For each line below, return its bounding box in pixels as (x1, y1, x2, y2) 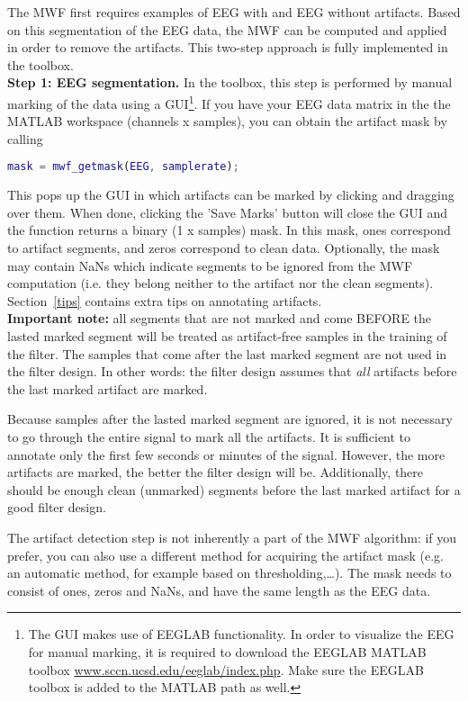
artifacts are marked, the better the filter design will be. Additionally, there (7, 463, 424, 481)
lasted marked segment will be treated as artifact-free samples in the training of (7, 327, 447, 346)
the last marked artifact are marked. (7, 379, 208, 398)
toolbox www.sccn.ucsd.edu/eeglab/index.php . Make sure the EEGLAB (28, 660, 424, 679)
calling (7, 129, 43, 148)
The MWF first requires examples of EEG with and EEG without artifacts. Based (7, 3, 461, 21)
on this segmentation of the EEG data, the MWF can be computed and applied (7, 20, 447, 39)
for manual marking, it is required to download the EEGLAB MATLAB (28, 642, 427, 661)
